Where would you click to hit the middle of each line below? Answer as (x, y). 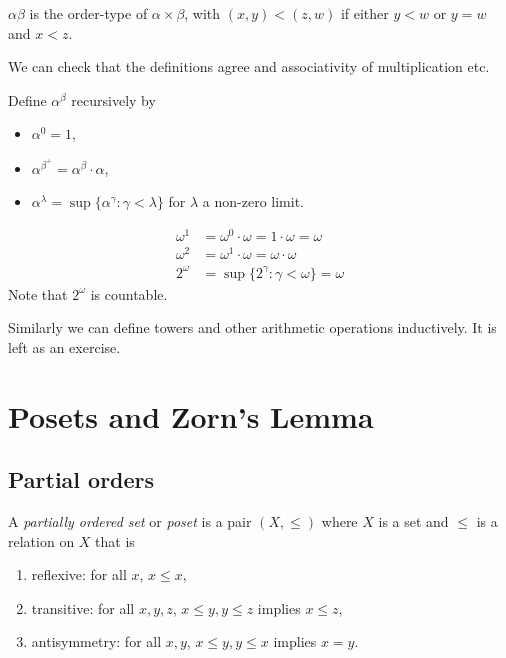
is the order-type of (88, 13)
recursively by (113, 99)
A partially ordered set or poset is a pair (130, 520)
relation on (41, 540)
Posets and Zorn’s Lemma (191, 415)
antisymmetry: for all (96, 641)
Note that (38, 293)
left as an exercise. (64, 346)
